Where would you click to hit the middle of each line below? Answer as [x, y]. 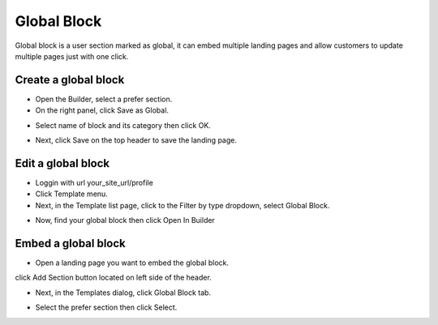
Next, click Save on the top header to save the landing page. [136, 140]
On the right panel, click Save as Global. [102, 110]
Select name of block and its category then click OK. [123, 125]
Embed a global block [70, 243]
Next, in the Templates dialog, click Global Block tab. [123, 293]
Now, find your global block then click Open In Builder [125, 220]
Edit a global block [62, 163]
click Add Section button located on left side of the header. [114, 278]
